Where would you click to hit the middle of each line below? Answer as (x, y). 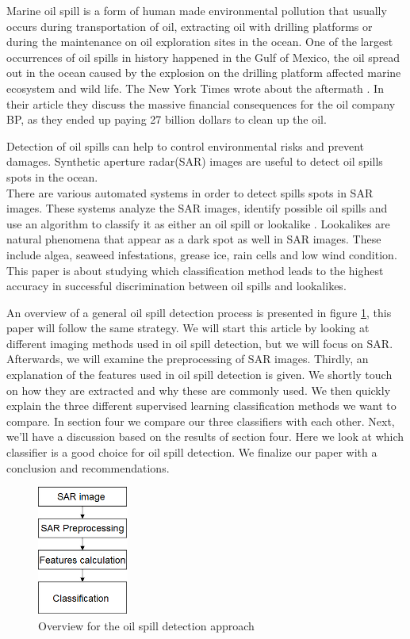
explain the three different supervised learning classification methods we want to (201, 406)
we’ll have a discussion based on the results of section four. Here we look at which (205, 436)
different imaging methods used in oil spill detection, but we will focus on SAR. (200, 343)
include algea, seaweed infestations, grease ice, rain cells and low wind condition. (202, 254)
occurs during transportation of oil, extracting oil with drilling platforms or (190, 26)
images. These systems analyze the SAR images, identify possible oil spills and (197, 208)
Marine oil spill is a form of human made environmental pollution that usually (197, 10)
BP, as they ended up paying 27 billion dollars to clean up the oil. (167, 119)
